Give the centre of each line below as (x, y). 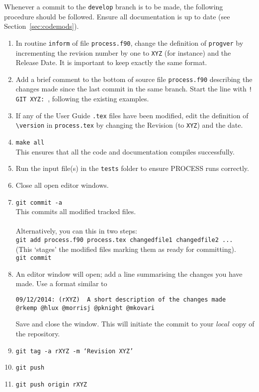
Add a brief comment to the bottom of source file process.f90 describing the (134, 79)
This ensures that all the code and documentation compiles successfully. (125, 151)
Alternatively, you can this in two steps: (76, 231)
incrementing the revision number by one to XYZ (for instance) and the (123, 52)
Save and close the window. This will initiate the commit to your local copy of (135, 324)
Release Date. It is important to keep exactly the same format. (111, 62)
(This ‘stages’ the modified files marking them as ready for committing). (126, 249)
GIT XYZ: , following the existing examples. (82, 99)
